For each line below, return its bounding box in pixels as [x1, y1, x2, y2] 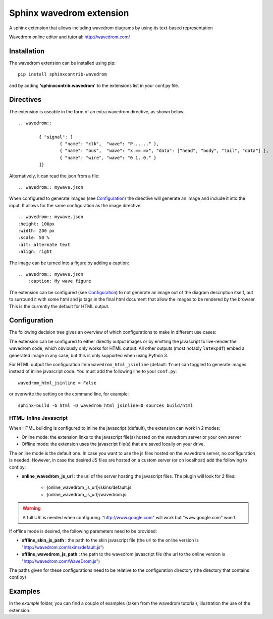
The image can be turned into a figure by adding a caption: [9, 260, 129, 266]
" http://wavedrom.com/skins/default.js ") [21, 544, 104, 550]
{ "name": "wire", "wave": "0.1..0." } [59, 155, 157, 160]
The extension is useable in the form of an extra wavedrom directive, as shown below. [9, 108, 185, 114]
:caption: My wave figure [28, 278, 92, 284]
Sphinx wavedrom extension [9, 7, 129, 18]
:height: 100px [18, 221, 55, 227]
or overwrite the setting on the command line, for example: [9, 391, 129, 397]
